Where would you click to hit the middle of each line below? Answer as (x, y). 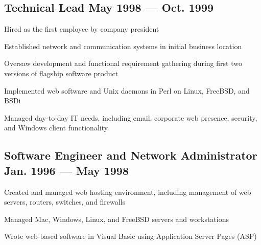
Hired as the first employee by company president (82, 29)
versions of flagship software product (61, 73)
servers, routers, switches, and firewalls (65, 202)
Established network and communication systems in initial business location (123, 46)
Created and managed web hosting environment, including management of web (128, 192)
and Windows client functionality (56, 128)
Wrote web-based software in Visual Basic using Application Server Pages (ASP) (130, 236)
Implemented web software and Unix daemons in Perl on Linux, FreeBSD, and (127, 90)
